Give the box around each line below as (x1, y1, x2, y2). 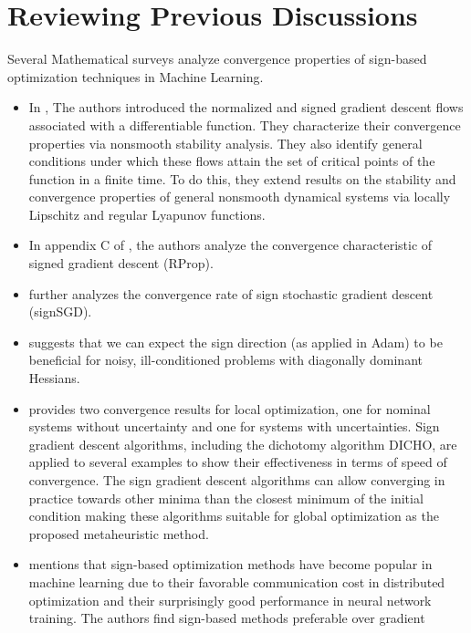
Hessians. (28, 368, 80, 388)
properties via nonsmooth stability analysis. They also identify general (28, 133, 423, 152)
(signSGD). (28, 302, 92, 321)
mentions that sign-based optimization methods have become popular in (28, 555, 433, 574)
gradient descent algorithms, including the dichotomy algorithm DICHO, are (28, 434, 457, 453)
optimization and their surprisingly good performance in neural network (28, 590, 432, 609)
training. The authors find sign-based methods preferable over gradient (28, 608, 425, 628)
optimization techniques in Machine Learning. (7, 67, 264, 86)
